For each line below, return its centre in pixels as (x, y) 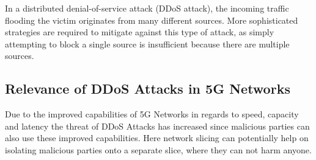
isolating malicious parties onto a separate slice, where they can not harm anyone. (158, 149)
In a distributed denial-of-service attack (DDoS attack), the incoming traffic (147, 8)
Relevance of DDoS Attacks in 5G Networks (148, 89)
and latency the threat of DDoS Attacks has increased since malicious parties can (157, 126)
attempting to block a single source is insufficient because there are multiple (147, 43)
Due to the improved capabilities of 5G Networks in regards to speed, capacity (152, 114)
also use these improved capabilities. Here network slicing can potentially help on (157, 138)
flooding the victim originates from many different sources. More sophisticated (152, 20)
